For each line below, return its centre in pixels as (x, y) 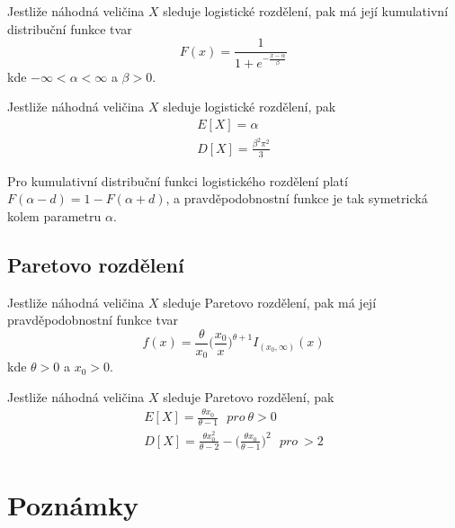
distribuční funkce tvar (70, 28)
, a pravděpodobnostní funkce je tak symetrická (297, 198)
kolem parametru (54, 215)
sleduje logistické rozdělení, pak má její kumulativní (306, 11)
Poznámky (73, 504)
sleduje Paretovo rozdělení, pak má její (270, 302)
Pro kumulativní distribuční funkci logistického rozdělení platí (178, 180)
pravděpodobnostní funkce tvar (93, 320)
